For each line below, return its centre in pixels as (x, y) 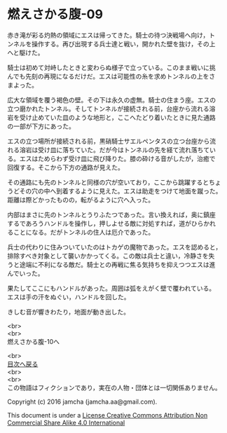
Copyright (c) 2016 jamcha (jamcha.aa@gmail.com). (82, 401)
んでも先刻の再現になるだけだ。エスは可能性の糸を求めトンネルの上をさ (111, 76)
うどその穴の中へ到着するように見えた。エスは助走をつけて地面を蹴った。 (115, 191)
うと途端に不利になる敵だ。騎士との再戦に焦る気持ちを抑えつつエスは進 (111, 264)
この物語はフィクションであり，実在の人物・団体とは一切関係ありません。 (115, 387)
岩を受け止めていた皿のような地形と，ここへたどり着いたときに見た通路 (111, 117)
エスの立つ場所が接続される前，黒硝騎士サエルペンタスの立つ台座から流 (111, 141)
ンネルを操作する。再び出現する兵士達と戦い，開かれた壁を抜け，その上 (111, 43)
